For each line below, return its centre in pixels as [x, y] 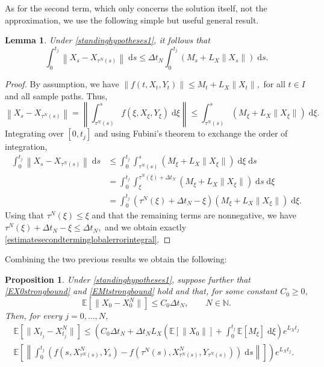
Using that [25, 215]
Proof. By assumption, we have [62, 84]
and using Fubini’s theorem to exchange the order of [191, 133]
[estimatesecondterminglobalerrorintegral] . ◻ [88, 239]
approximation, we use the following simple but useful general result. [132, 20]
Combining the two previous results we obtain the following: [116, 259]
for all [274, 84]
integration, [26, 146]
